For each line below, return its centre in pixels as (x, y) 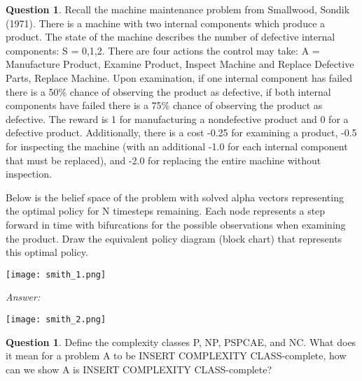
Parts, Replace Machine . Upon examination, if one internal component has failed (179, 77)
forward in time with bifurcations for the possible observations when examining (176, 224)
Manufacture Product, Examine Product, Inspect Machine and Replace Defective (180, 64)
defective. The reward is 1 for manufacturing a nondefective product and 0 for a (177, 118)
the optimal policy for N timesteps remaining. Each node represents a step (166, 211)
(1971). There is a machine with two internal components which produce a (166, 23)
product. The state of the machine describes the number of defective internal (170, 37)
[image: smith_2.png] (56, 319)
